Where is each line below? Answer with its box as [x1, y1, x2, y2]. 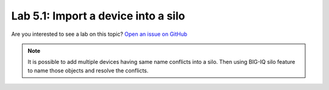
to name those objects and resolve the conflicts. [27, 67, 149, 74]
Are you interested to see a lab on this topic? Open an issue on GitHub [11, 30, 188, 38]
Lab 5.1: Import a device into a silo [11, 9, 185, 22]
